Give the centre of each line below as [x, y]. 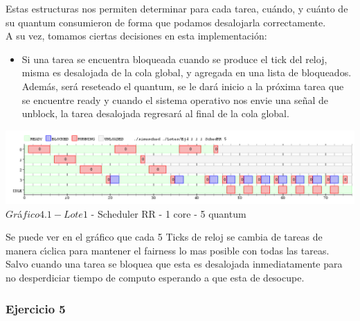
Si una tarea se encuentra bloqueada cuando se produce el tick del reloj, [174, 59]
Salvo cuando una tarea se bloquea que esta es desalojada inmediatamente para [174, 264]
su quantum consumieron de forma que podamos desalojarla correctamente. [166, 22]
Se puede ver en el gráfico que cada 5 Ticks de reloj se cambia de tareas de [164, 237]
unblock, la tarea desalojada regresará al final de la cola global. [155, 113]
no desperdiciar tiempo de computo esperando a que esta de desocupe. [155, 278]
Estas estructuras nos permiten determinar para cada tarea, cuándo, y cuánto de [177, 8]
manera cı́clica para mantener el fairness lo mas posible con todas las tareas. [168, 250]
